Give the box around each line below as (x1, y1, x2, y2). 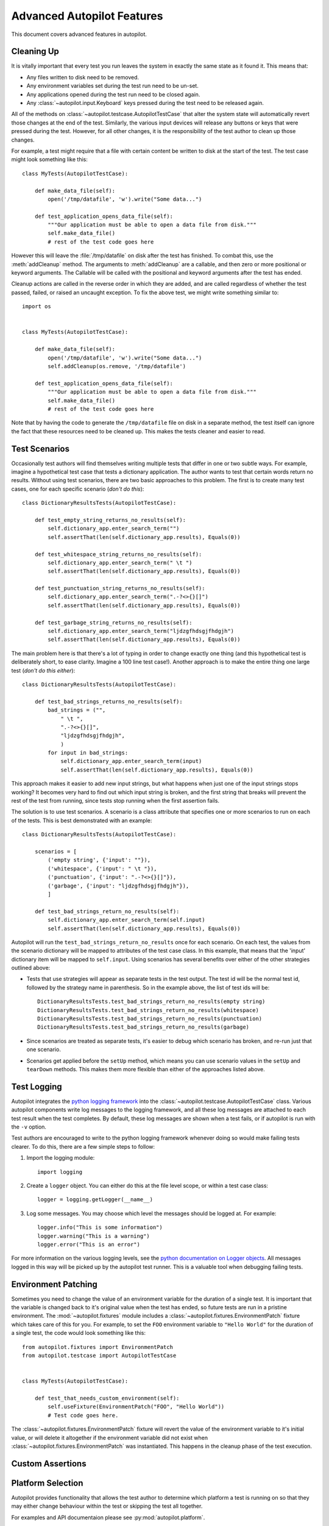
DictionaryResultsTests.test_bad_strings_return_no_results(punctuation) (37, 1015, 263, 1022)
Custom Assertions (11, 1458, 87, 1469)
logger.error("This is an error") (37, 1241, 140, 1248)
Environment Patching (11, 1279, 97, 1289)
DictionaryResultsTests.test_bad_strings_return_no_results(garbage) (37, 1024, 250, 1031)
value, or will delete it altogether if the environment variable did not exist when (11, 1434, 208, 1441)
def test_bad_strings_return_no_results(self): (34, 908, 180, 915)
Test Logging (11, 1081, 62, 1092)
